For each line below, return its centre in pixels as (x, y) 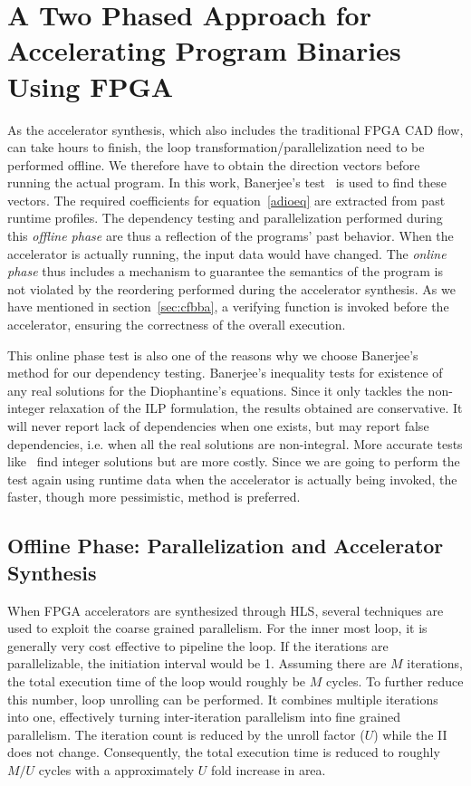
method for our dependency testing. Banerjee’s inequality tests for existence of (225, 373)
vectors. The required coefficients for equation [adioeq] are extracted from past (226, 200)
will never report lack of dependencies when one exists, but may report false (218, 426)
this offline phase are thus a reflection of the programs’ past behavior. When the (231, 236)
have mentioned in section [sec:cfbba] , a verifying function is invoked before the (228, 307)
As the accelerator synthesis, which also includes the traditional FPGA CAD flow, (235, 129)
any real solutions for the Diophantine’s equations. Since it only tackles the (216, 390)
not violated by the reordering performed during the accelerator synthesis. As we (231, 288)
